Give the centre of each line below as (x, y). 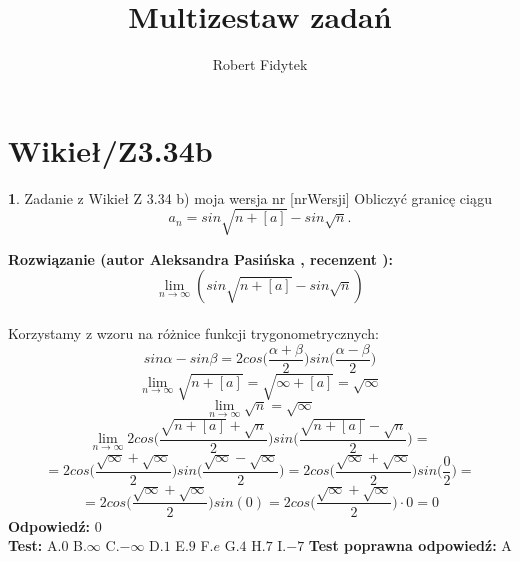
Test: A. (35, 545)
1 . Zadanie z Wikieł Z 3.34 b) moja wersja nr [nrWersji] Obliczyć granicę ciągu (250, 197)
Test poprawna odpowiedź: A (410, 545)
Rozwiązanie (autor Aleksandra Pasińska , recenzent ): (200, 258)
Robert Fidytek (260, 64)
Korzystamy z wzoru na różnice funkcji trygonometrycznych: (193, 332)
